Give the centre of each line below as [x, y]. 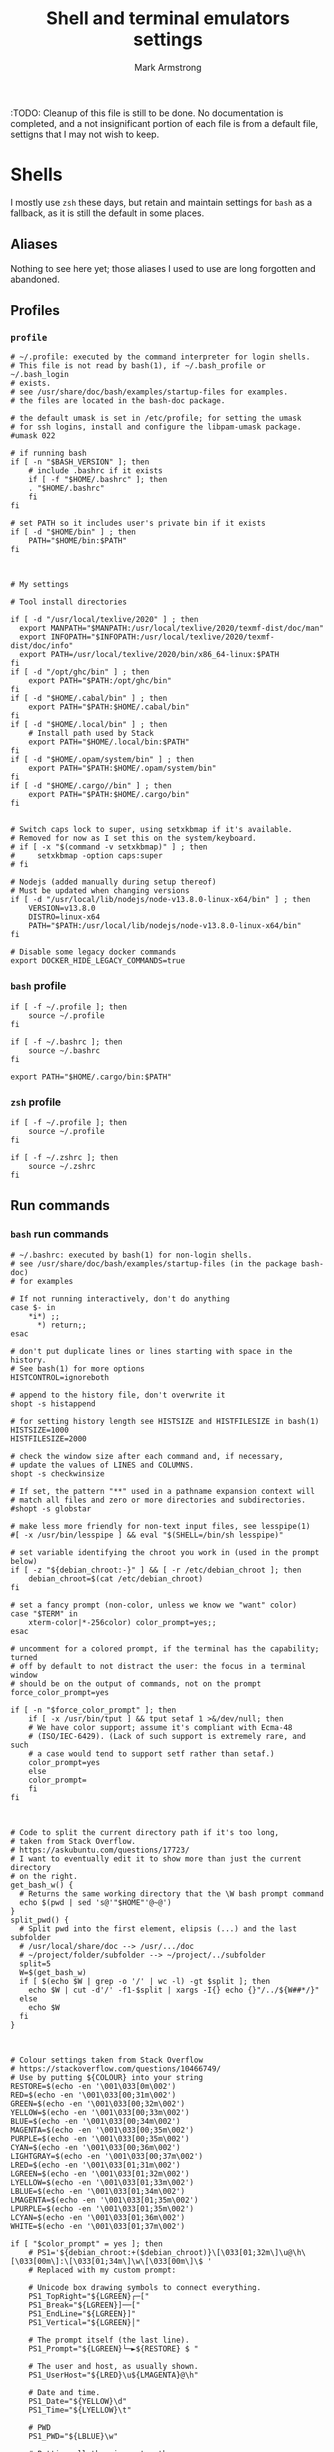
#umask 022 [33, 436]
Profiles [35, 310]
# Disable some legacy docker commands [93, 952]
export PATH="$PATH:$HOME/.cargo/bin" [109, 795]
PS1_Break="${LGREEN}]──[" [84, 2305]
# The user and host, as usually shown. [113, 2366]
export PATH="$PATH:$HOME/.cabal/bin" [109, 707]
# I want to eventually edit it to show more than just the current [156, 1858]
